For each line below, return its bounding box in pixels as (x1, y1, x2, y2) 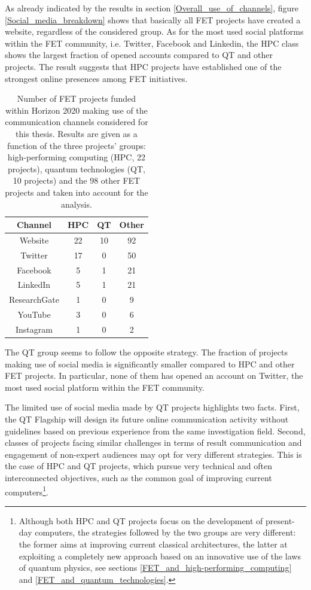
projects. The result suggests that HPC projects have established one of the (5, 60, 282, 72)
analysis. (60, 197, 92, 210)
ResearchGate (9, 293, 59, 306)
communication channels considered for (5, 115, 148, 128)
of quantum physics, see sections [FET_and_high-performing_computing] (19, 561, 292, 574)
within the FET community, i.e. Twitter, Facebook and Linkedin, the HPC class (5, 37, 299, 49)
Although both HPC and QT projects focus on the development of (19, 514, 263, 527)
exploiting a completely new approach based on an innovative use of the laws (19, 549, 301, 562)
